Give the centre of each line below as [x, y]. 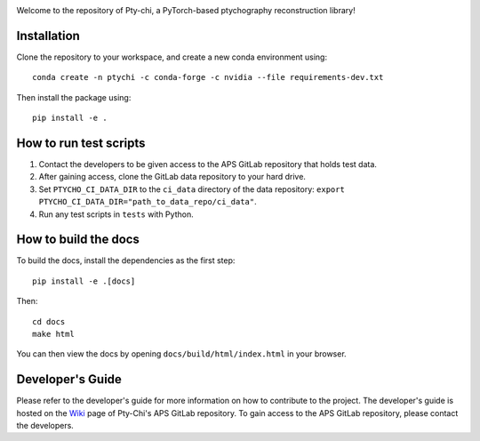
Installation [48, 36]
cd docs [49, 321]
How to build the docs [78, 240]
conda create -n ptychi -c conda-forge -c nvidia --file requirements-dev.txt [208, 77]
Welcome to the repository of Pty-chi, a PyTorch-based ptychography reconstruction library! [186, 10]
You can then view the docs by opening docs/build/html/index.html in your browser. [181, 354]
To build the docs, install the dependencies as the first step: [126, 261]
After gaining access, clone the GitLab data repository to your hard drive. [172, 177]
